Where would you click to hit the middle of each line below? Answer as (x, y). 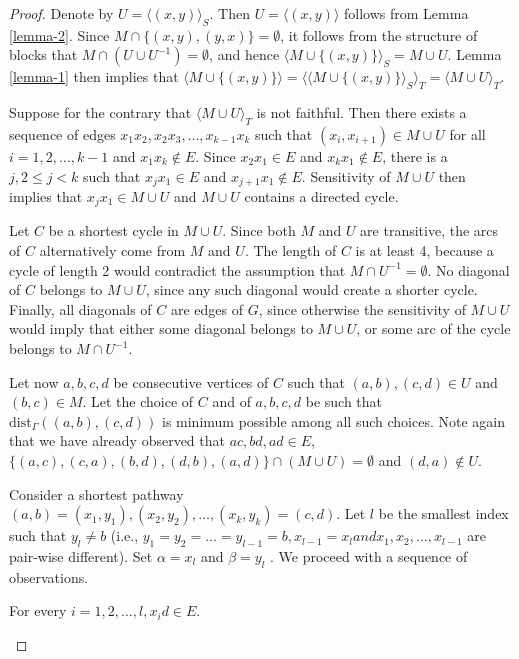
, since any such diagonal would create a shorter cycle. (311, 289)
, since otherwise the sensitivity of (362, 308)
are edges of (207, 308)
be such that (344, 401)
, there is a (415, 155)
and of (231, 401)
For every (38, 610)
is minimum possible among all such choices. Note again (333, 420)
